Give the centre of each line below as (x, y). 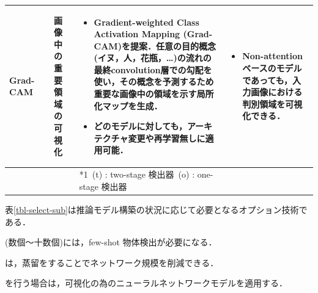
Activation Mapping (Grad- (153, 34)
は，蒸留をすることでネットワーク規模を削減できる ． (112, 262)
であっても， (268, 80)
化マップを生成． (128, 105)
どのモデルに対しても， (140, 126)
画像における (277, 92)
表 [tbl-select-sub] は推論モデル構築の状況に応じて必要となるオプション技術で (156, 209)
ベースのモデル (272, 68)
